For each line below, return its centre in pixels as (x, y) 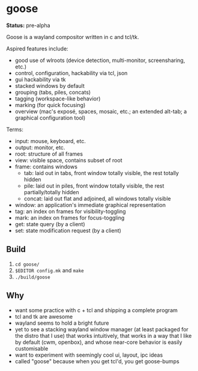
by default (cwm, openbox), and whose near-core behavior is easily (98, 342)
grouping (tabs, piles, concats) (53, 92)
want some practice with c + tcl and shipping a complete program (96, 310)
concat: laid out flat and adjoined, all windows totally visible (97, 198)
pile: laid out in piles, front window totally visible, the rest (94, 186)
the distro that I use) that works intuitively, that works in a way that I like (103, 336)
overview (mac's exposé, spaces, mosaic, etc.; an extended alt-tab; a (101, 111)
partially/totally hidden (51, 192)
